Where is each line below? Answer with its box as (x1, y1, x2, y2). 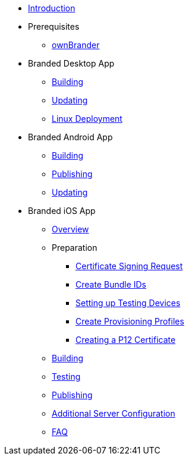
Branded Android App (28, 132, 113, 142)
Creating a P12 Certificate (75, 335, 176, 345)
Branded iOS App (28, 206, 96, 216)
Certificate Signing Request (75, 261, 183, 271)
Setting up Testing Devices (75, 298, 181, 308)
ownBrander (52, 40, 100, 50)
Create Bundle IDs (75, 279, 146, 289)
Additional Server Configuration (52, 408, 175, 418)
